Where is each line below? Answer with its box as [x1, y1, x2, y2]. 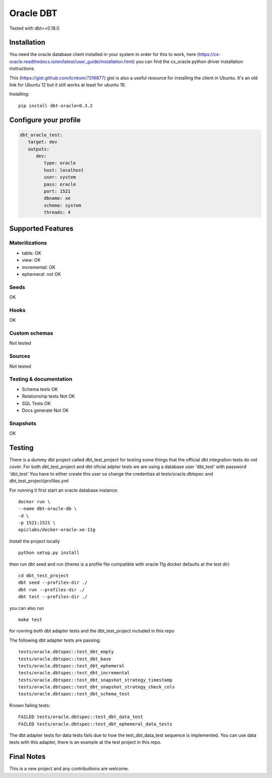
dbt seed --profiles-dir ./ [18, 580, 88, 586]
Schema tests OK [22, 386, 58, 392]
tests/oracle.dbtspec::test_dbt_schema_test [18, 691, 130, 697]
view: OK [22, 257, 41, 263]
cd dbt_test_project [18, 573, 69, 579]
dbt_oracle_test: [20, 132, 63, 138]
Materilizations [9, 240, 47, 247]
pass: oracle [43, 181, 76, 187]
